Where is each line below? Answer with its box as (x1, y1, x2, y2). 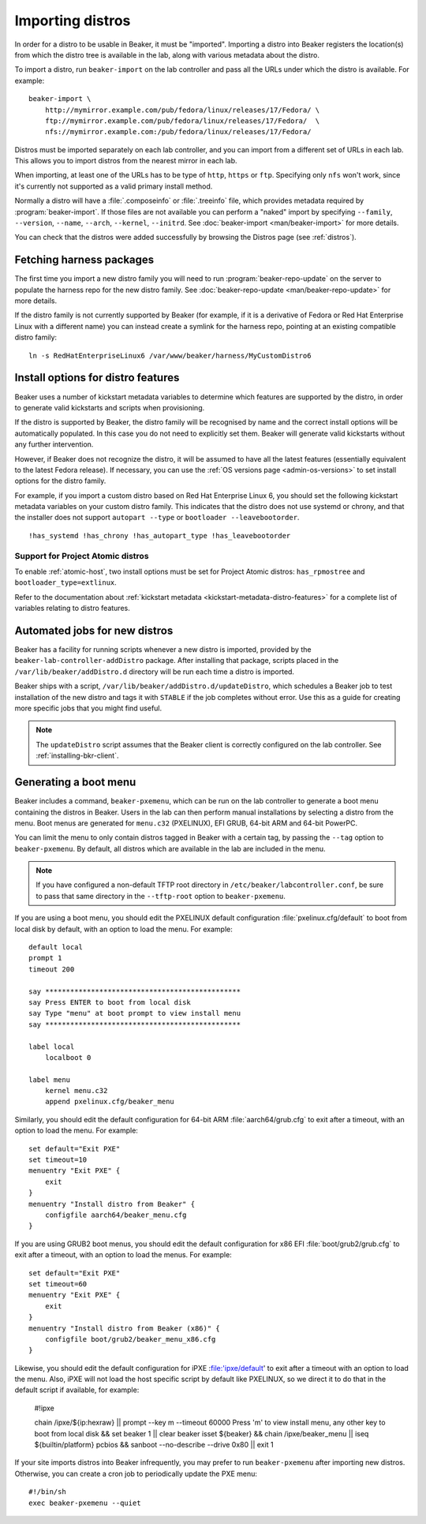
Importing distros (14, 12, 131, 29)
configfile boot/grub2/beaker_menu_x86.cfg (44, 1335, 216, 1343)
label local (28, 1042, 75, 1051)
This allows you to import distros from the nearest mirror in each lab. (14, 156, 237, 166)
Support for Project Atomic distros (14, 550, 149, 561)
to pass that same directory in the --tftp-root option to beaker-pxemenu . (35, 891, 286, 901)
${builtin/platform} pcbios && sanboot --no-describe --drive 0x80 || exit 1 (34, 1440, 274, 1450)
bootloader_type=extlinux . (14, 578, 118, 587)
